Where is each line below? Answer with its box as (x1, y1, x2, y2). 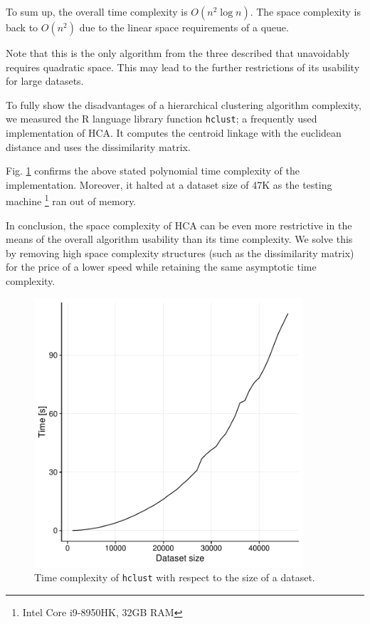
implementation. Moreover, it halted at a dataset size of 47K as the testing (6, 177, 332, 192)
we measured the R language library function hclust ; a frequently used (6, 111, 317, 126)
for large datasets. (6, 73, 84, 88)
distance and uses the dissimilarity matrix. (6, 139, 191, 154)
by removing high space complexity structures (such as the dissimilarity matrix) (6, 245, 354, 260)
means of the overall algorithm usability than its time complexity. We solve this (6, 232, 353, 246)
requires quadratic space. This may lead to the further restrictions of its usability (6, 59, 360, 74)
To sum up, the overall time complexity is (6, 4, 188, 19)
